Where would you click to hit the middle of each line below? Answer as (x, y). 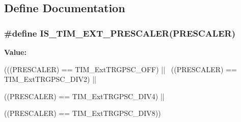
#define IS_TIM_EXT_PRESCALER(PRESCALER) (120, 33)
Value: (15, 52)
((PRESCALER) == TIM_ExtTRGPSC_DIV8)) (83, 113)
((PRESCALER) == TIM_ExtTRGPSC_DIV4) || (84, 96)
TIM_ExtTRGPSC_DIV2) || (50, 79)
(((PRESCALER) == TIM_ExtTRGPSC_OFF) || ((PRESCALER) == (120, 69)
